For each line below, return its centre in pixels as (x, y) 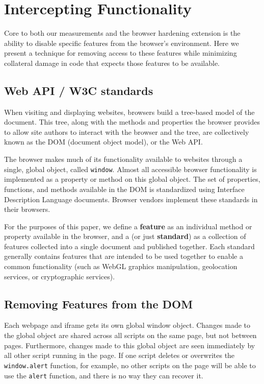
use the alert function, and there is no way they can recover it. (104, 375)
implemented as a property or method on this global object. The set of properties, (132, 179)
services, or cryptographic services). (60, 276)
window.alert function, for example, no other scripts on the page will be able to (130, 365)
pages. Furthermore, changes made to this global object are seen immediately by (130, 345)
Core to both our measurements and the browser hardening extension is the (122, 33)
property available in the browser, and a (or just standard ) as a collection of (125, 236)
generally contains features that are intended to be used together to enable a (124, 256)
